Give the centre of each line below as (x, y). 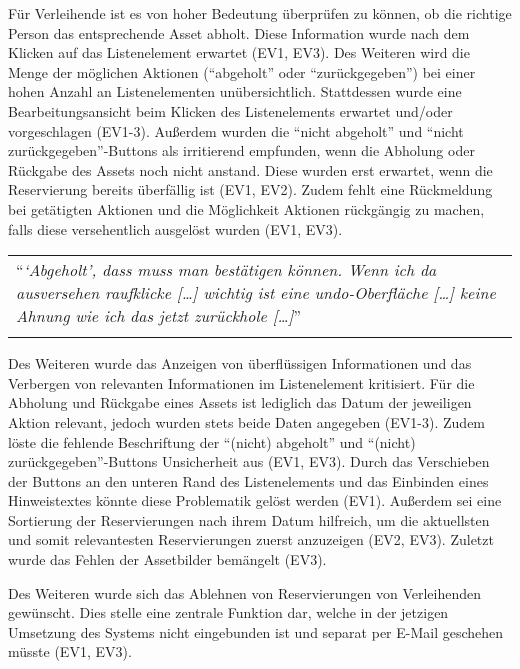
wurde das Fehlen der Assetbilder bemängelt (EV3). (167, 559)
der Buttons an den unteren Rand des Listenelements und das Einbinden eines (248, 480)
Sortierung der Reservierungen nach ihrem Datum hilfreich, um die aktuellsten (249, 519)
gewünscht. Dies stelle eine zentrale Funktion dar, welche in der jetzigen (228, 612)
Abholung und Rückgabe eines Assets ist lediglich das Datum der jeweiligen (240, 402)
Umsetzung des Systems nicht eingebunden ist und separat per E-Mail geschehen (256, 631)
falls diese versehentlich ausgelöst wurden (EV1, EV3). (175, 228)
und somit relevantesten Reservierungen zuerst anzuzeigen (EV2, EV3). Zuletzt (251, 539)
